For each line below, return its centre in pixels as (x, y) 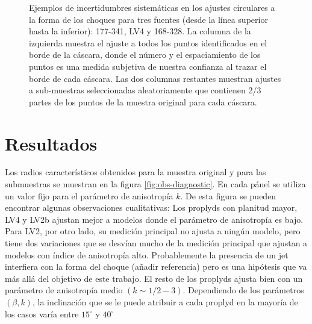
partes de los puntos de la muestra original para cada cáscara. (143, 101)
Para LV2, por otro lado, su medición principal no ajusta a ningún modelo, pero (153, 231)
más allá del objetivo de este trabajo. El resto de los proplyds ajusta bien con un (154, 278)
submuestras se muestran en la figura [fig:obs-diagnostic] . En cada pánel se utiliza (155, 184)
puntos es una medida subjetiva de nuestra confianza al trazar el (148, 66)
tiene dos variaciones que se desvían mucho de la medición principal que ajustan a (156, 243)
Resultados (51, 143)
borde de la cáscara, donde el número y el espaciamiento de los (145, 55)
